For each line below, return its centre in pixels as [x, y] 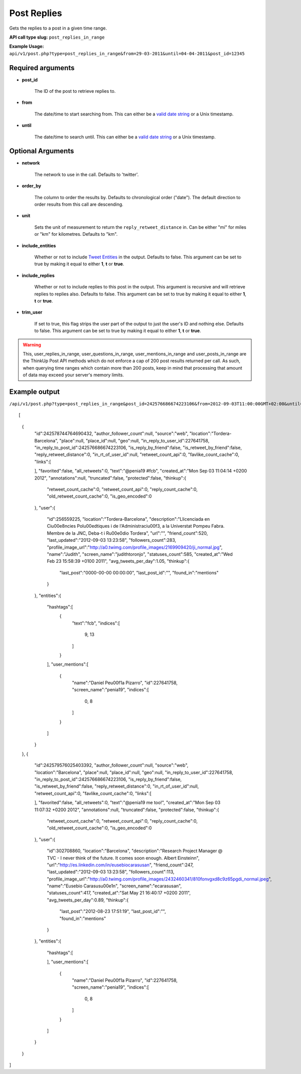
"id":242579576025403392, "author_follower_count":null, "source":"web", [111, 765]
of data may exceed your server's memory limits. [73, 375]
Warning [32, 345]
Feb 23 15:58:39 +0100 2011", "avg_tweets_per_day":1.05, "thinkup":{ [118, 561]
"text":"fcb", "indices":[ [96, 623]
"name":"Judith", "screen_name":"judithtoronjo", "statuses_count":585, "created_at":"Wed [140, 554]
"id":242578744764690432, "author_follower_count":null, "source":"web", [111, 433]
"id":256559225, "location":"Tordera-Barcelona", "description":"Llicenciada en [128, 519]
